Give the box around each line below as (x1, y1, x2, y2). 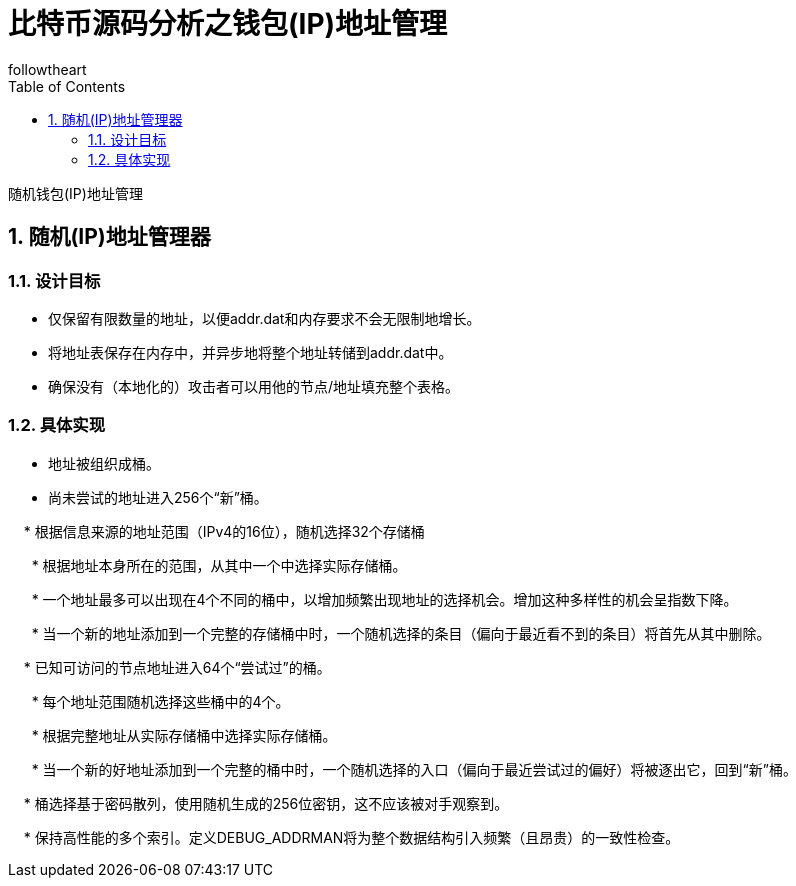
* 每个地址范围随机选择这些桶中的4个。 (31, 692, 290, 710)
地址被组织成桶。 (48, 454, 160, 472)
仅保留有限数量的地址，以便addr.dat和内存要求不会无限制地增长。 (48, 309, 481, 327)
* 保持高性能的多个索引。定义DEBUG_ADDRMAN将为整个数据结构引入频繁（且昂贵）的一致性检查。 (23, 828, 680, 846)
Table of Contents (8, 77, 126, 95)
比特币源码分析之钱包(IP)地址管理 (8, 7, 448, 41)
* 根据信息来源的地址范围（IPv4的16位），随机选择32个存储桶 (23, 522, 425, 540)
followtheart (8, 60, 87, 78)
